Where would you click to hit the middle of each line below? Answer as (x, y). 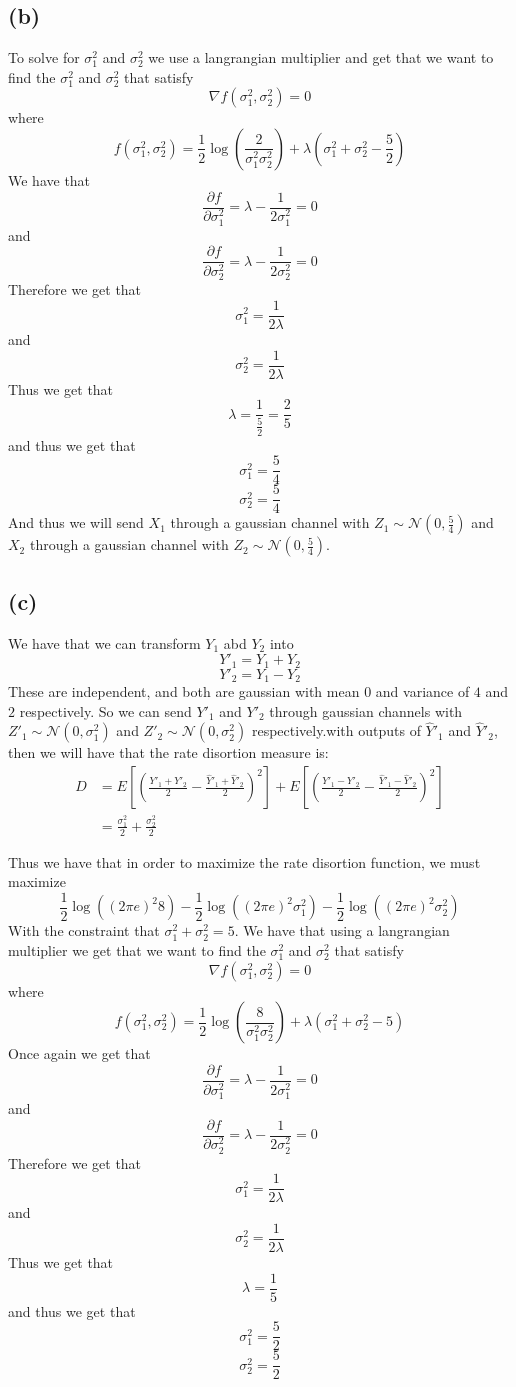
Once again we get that (79, 1053)
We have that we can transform (104, 642)
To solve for (44, 57)
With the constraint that (84, 930)
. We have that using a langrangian (342, 930)
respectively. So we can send (105, 710)
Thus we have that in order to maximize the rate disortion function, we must (244, 861)
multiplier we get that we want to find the (137, 950)
